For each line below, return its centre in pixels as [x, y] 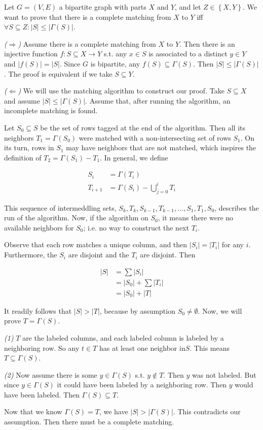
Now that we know [33, 411]
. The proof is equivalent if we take [58, 73]
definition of [23, 157]
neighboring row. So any [42, 348]
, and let [188, 7]
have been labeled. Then [42, 394]
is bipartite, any [115, 63]
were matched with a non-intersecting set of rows [155, 137]
